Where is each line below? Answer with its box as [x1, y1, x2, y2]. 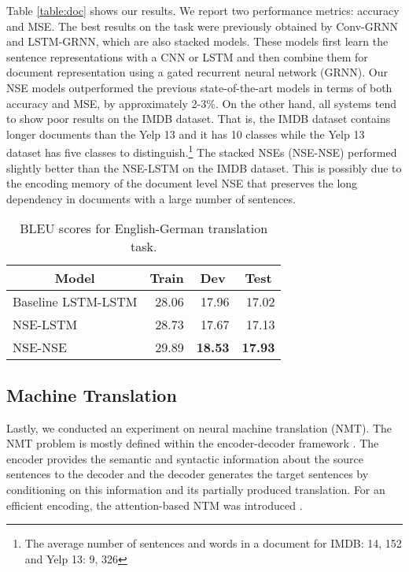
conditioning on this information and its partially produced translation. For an [6, 481, 385, 497]
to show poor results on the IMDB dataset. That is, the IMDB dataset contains [6, 110, 391, 127]
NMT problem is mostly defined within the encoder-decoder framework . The [6, 435, 379, 451]
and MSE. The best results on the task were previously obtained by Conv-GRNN [6, 17, 398, 34]
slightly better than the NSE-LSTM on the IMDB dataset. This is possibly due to [6, 159, 402, 176]
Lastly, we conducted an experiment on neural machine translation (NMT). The [6, 419, 392, 436]
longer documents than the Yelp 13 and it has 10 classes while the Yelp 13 [6, 125, 365, 142]
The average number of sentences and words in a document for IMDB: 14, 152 [24, 535, 402, 552]
